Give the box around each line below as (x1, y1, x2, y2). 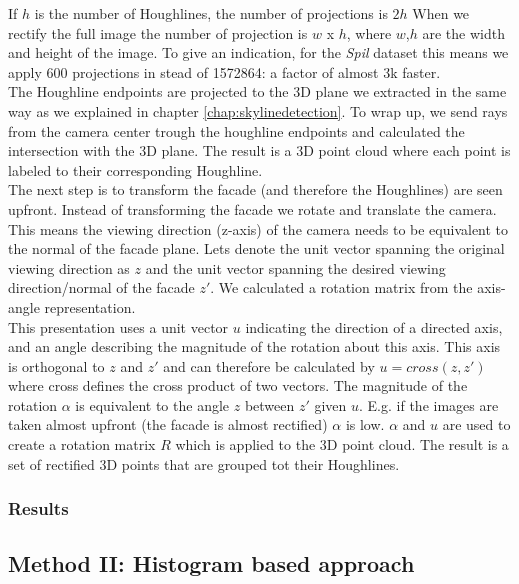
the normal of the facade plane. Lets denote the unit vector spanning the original (8, 238, 505, 259)
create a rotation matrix (8, 434, 156, 455)
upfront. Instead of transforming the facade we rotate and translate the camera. (8, 198, 497, 219)
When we (412, 3, 470, 23)
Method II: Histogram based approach (8, 548, 415, 579)
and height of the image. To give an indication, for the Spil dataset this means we (8, 42, 509, 63)
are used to (442, 414, 511, 435)
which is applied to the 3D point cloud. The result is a (175, 434, 509, 455)
